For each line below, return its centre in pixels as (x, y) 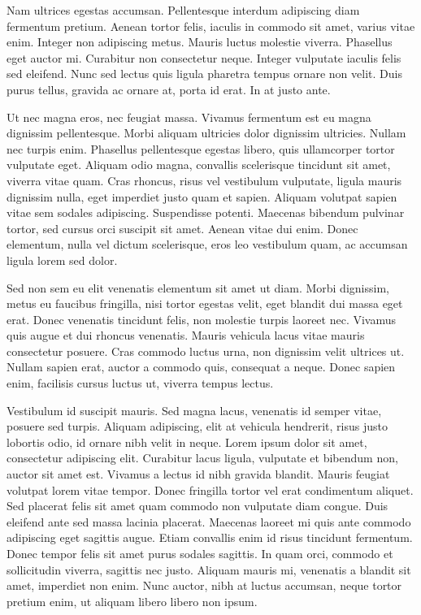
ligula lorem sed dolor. (62, 260)
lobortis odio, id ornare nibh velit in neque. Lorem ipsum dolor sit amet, (187, 442)
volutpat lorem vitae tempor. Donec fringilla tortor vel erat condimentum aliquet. (210, 489)
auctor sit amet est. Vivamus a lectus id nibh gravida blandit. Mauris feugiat (198, 474)
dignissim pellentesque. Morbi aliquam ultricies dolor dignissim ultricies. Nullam (206, 133)
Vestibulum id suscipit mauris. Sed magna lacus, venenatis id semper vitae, (194, 410)
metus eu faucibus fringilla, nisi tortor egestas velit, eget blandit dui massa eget (205, 303)
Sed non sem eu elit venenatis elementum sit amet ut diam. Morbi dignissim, (198, 287)
